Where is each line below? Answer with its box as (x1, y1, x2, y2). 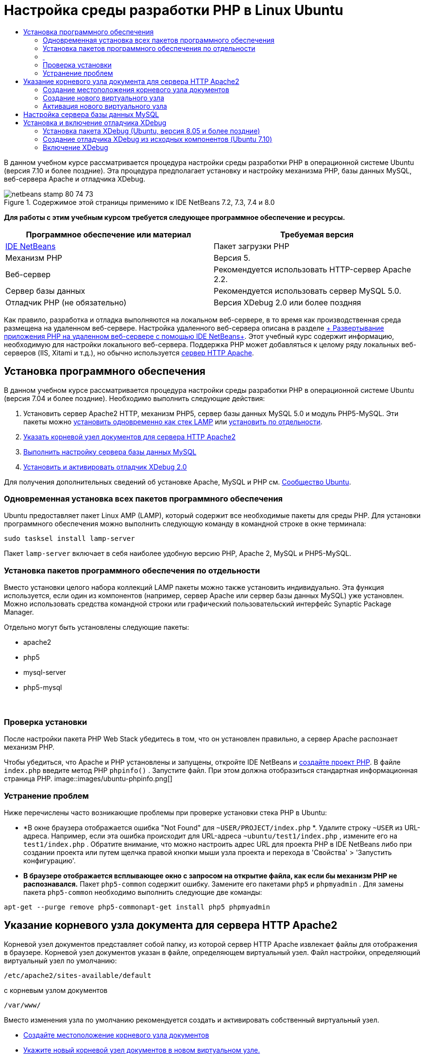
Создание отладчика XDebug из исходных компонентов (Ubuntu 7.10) (43, 134, 272, 143)
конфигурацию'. (23, 856, 76, 865)
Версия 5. (214, 252, 251, 263)
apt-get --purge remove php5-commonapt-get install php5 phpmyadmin (4, 903, 270, 911)
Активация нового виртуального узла (43, 101, 167, 110)
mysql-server (23, 668, 66, 677)
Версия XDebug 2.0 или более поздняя (214, 297, 361, 307)
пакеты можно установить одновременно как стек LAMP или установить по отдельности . (23, 417, 322, 426)
